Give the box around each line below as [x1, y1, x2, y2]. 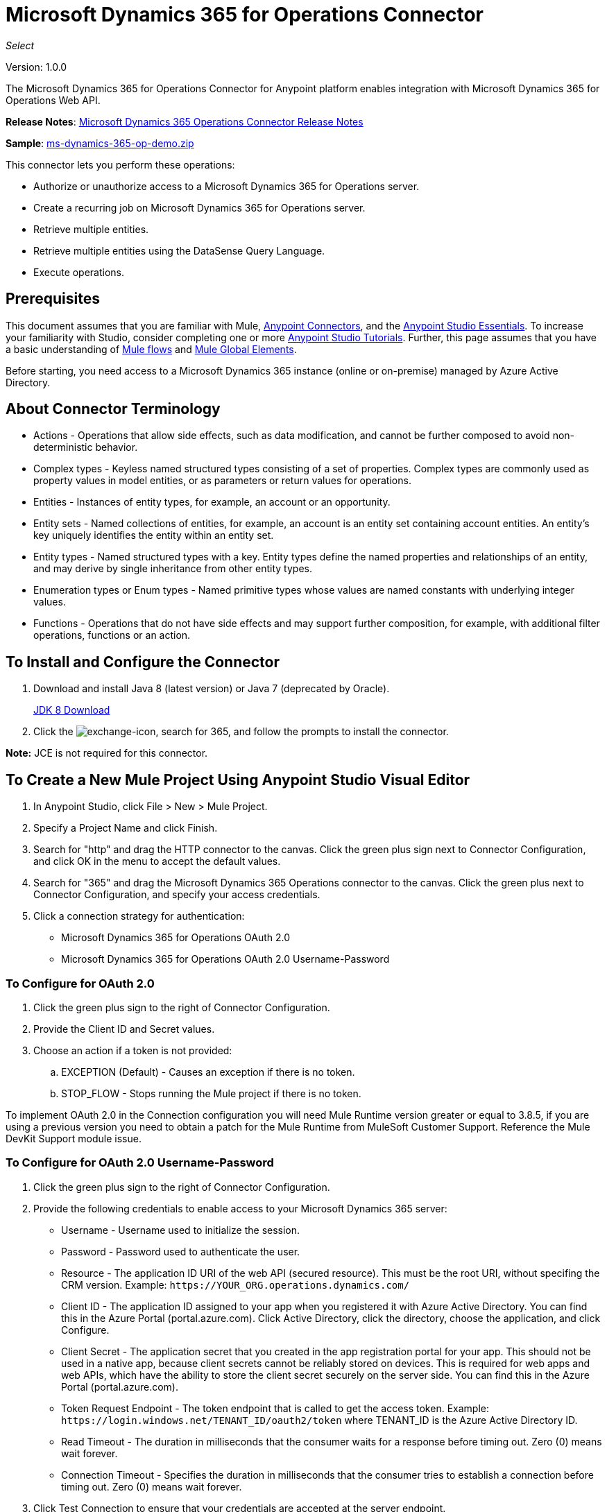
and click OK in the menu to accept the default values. [33, 855, 281, 868]
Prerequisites [6, 290, 100, 308]
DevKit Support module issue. [6, 1132, 142, 1144]
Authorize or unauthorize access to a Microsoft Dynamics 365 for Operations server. [33, 180, 420, 192]
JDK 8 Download [33, 704, 110, 716]
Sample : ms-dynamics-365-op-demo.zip [6, 137, 194, 149]
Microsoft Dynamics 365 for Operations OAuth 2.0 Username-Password [61, 953, 390, 965]
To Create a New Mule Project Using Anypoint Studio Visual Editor [6, 771, 470, 789]
